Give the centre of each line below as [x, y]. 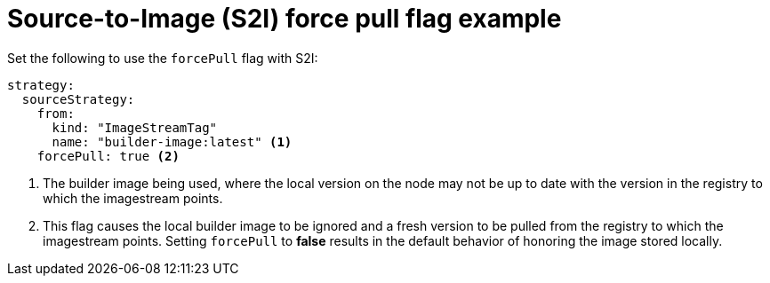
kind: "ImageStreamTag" [135, 127]
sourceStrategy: [78, 99]
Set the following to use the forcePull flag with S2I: [163, 58]
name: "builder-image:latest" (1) [172, 141]
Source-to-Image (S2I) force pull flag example [285, 19]
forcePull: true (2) [108, 156]
